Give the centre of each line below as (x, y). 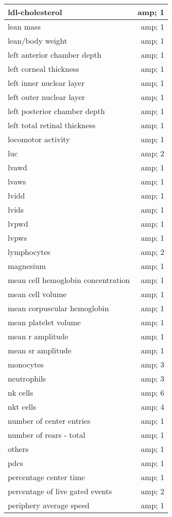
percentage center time (46, 477)
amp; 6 (153, 392)
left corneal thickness (43, 69)
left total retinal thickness (52, 125)
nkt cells (22, 407)
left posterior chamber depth (56, 111)
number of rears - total (47, 435)
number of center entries (49, 421)
